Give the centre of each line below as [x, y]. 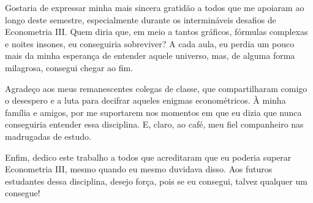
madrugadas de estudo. [48, 136]
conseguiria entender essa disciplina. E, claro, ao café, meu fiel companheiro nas [154, 124]
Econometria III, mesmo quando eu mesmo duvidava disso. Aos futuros [139, 169]
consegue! [23, 193]
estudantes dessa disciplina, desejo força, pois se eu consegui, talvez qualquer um [156, 181]
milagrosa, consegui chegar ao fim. [69, 67]
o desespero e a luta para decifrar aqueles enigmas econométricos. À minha [145, 100]
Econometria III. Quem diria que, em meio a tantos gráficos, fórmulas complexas [156, 32]
